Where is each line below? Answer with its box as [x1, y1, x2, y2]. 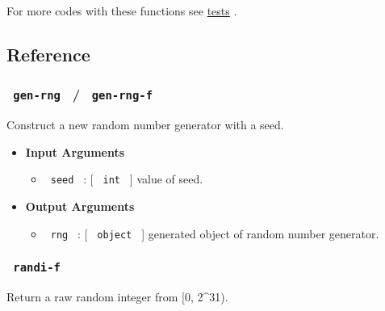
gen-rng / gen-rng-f [13, 84, 153, 104]
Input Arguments [25, 143, 125, 160]
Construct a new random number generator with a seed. [6, 116, 284, 133]
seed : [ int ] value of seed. [50, 170, 203, 187]
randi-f [13, 261, 61, 275]
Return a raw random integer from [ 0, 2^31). [6, 288, 228, 305]
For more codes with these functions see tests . [6, 2, 237, 19]
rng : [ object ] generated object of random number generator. [50, 225, 379, 242]
